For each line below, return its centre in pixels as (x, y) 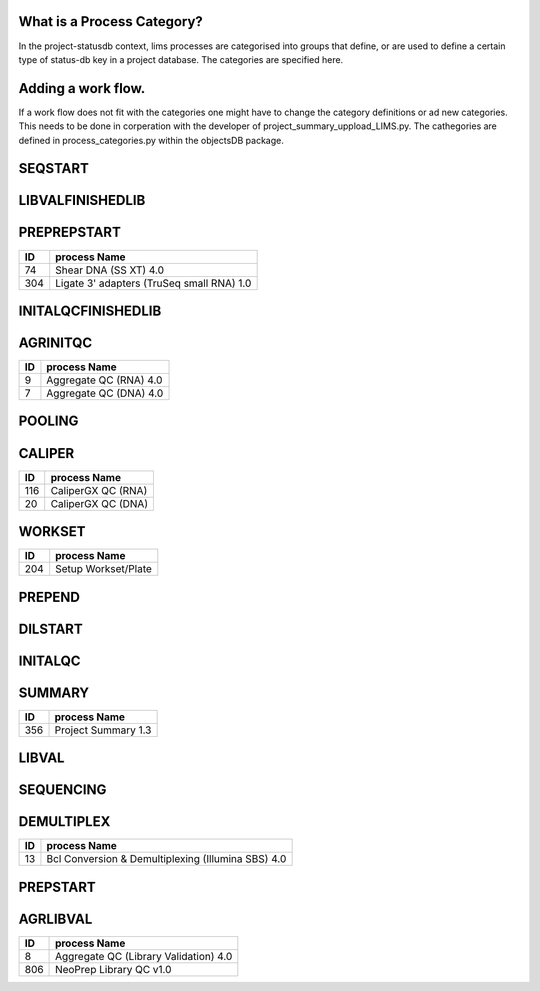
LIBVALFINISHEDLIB (82, 200)
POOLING (48, 421)
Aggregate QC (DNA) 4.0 (105, 393)
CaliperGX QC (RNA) (99, 490)
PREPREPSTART (70, 232)
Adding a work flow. (82, 88)
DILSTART (51, 628)
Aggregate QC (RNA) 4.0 (104, 380)
